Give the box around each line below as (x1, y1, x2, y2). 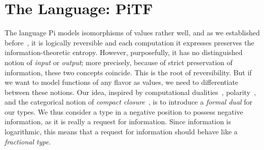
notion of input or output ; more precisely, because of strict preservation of (5, 57, 233, 67)
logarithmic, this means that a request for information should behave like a (5, 126, 238, 137)
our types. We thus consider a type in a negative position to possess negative (5, 106, 243, 117)
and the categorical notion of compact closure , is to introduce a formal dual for (5, 96, 253, 107)
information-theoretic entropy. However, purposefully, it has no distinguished (5, 47, 243, 58)
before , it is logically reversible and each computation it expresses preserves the (5, 37, 254, 47)
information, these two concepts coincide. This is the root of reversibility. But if (5, 67, 252, 77)
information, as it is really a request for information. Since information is (5, 116, 232, 127)
